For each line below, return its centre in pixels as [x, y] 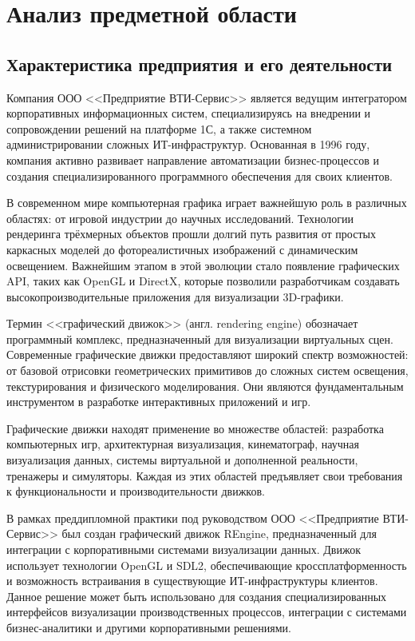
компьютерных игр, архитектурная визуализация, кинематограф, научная [183, 444]
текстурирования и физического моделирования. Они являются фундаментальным [205, 386]
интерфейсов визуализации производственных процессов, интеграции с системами [207, 612]
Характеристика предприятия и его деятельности [200, 64]
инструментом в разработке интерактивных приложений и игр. [159, 402]
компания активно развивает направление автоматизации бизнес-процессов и [193, 159]
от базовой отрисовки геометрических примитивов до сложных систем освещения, [207, 370]
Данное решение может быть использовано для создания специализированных [197, 596]
